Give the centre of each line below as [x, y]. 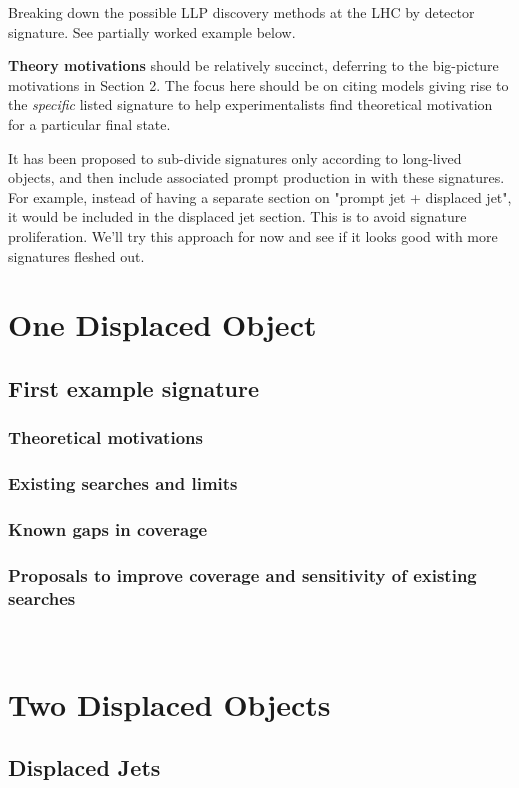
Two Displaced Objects [169, 703]
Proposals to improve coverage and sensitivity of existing [242, 574]
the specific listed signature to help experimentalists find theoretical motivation [250, 104]
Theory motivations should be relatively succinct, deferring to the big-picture [253, 65]
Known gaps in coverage [108, 528]
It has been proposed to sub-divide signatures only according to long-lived [235, 157]
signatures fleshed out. [76, 255]
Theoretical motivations [105, 437]
